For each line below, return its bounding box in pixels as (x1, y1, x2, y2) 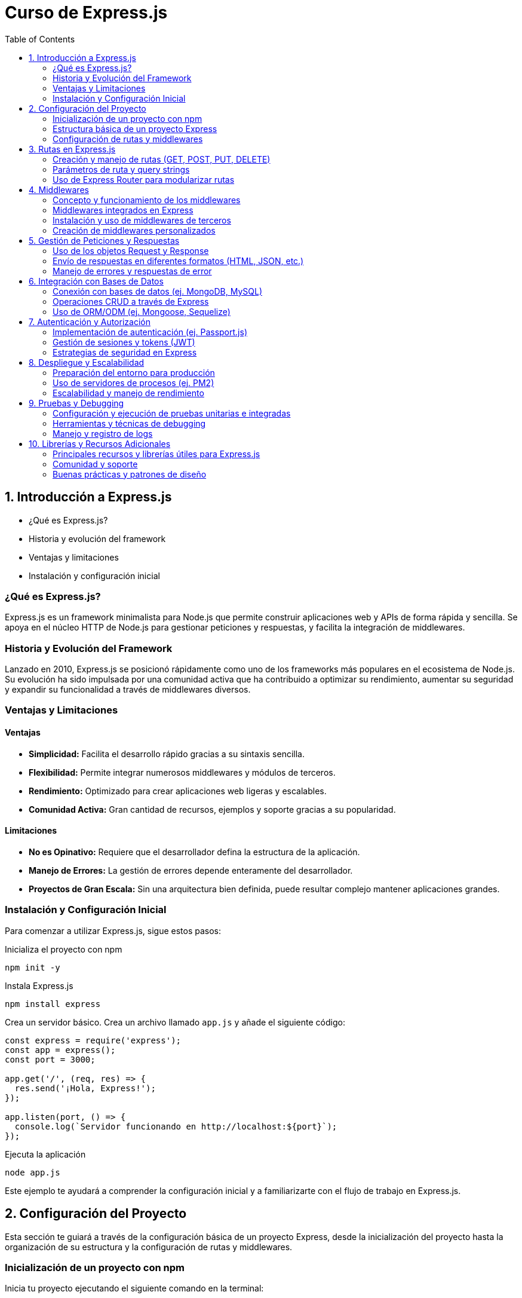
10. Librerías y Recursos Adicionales (29, 438, 171, 449)
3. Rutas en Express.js (29, 143, 116, 154)
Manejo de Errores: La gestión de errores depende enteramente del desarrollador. (29, 865, 353, 875)
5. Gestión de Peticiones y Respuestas (29, 235, 180, 246)
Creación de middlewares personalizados (53, 225, 216, 235)
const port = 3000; (5, 1054, 96, 1064)
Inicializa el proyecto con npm (5, 944, 122, 954)
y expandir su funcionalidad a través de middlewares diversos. (5, 684, 251, 695)
